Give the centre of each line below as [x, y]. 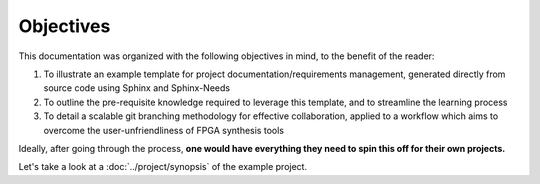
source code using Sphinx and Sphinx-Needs [136, 88]
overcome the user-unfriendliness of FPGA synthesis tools [164, 130]
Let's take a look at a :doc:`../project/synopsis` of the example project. [163, 167]
